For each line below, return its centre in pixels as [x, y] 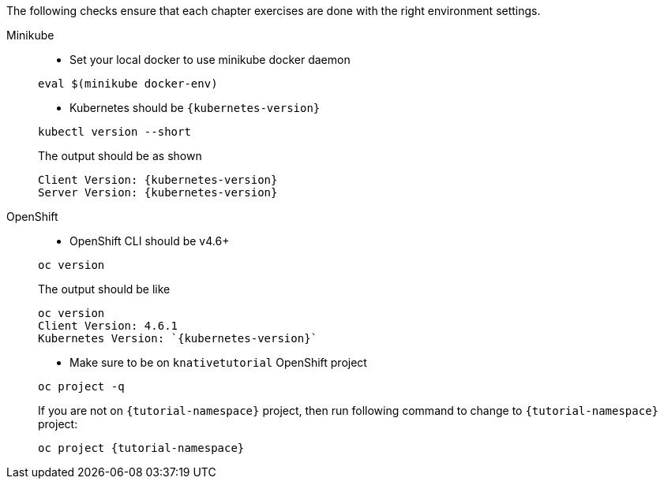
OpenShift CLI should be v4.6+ [150, 241]
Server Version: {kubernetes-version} [158, 192]
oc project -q [81, 386]
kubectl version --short [114, 132]
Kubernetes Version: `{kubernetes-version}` [178, 338]
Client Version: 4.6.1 [108, 326]
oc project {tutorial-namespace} [141, 448]
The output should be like [104, 289]
